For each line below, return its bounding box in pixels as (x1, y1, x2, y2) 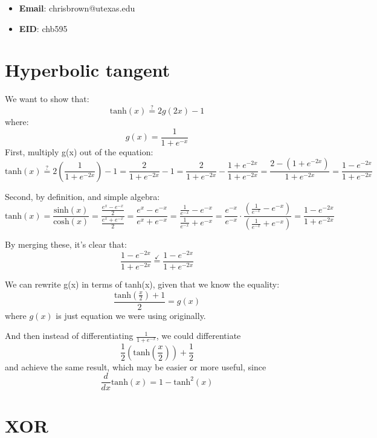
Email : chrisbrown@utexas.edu (19, 2, 135, 14)
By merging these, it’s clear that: (5, 238, 127, 251)
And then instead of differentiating (5, 329, 134, 342)
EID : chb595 (19, 22, 68, 34)
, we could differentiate (156, 329, 241, 342)
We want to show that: (5, 92, 89, 105)
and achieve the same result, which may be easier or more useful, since (5, 360, 266, 373)
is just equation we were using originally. (56, 309, 206, 321)
